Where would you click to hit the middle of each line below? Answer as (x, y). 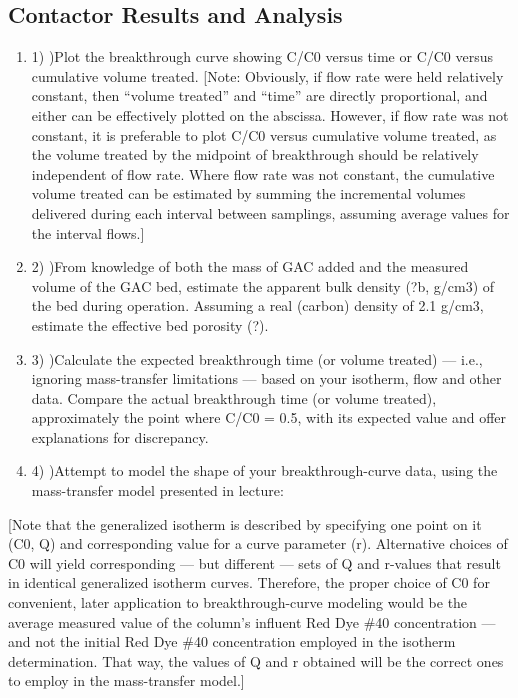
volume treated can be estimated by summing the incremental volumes (248, 193)
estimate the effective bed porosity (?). (150, 324)
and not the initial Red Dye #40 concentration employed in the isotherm (232, 641)
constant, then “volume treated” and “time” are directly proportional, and (259, 95)
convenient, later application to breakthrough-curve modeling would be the (238, 602)
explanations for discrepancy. (120, 436)
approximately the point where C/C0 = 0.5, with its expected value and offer (269, 417)
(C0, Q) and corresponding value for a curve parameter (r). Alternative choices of (258, 543)
